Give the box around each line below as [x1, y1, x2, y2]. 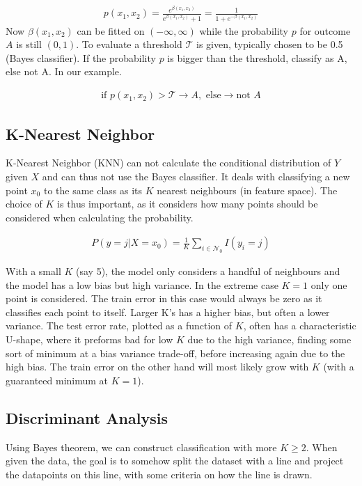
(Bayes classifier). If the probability [6, 50, 156, 65]
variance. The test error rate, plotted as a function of [6, 318, 233, 333]
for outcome [299, 23, 351, 38]
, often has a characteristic [243, 318, 356, 333]
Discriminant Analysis [6, 407, 168, 428]
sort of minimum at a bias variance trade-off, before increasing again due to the [6, 345, 345, 360]
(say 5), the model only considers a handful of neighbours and [76, 264, 340, 279]
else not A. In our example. [6, 64, 122, 79]
